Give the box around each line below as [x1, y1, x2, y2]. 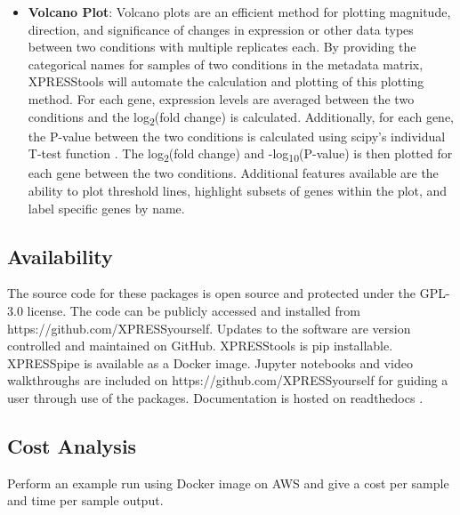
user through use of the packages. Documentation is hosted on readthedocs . [7, 388, 424, 406]
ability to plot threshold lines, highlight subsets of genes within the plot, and [28, 181, 448, 199]
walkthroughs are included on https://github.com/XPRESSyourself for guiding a [7, 371, 448, 390]
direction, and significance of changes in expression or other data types [28, 20, 414, 38]
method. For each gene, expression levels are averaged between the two [28, 89, 415, 108]
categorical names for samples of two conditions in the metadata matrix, [28, 54, 424, 73]
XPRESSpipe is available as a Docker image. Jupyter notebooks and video [7, 353, 413, 372]
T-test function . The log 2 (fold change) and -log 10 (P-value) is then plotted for [28, 144, 453, 165]
